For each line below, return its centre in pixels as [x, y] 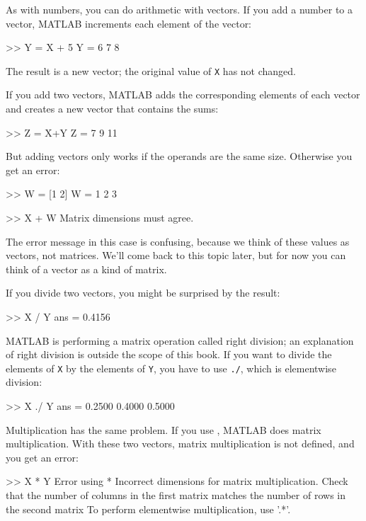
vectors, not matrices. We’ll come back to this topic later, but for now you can [176, 255]
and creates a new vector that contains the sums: [112, 109]
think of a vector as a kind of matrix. [86, 269]
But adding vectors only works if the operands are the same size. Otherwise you [179, 156]
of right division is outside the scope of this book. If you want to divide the [169, 354]
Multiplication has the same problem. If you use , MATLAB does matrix [164, 429]
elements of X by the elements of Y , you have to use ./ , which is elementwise [171, 368]
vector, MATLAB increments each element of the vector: [129, 23]
